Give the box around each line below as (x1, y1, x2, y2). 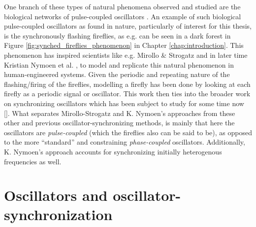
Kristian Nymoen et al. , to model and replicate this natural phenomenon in (4, 59, 234, 70)
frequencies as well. (4, 156, 62, 166)
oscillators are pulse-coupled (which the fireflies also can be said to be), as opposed (4, 127, 252, 137)
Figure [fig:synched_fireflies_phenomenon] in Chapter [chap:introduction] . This (4, 40, 244, 50)
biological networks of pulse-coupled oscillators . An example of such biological (4, 11, 241, 21)
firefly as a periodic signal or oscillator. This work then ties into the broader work (4, 88, 251, 99)
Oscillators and (4, 185, 108, 205)
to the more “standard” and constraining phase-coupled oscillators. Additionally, (4, 137, 245, 147)
